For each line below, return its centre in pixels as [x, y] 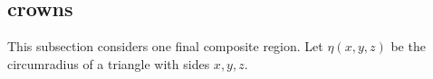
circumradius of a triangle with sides [109, 63]
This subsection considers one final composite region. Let [165, 46]
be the [408, 46]
